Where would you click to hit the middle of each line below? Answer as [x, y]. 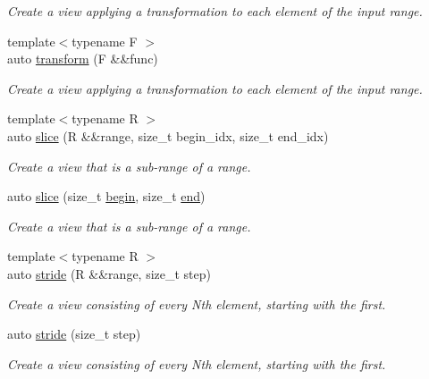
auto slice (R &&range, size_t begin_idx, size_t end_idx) [168, 135]
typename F [105, 41]
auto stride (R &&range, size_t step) [109, 273]
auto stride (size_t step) [74, 334]
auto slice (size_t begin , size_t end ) [106, 196]
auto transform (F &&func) [83, 59]
